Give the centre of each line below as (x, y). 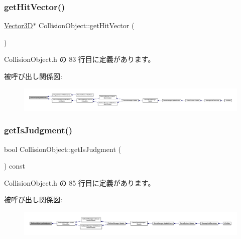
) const (15, 166)
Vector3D (19, 25)
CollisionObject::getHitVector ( (87, 25)
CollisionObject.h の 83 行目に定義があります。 (80, 59)
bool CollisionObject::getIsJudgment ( (63, 149)
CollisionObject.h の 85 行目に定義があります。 (80, 182)
